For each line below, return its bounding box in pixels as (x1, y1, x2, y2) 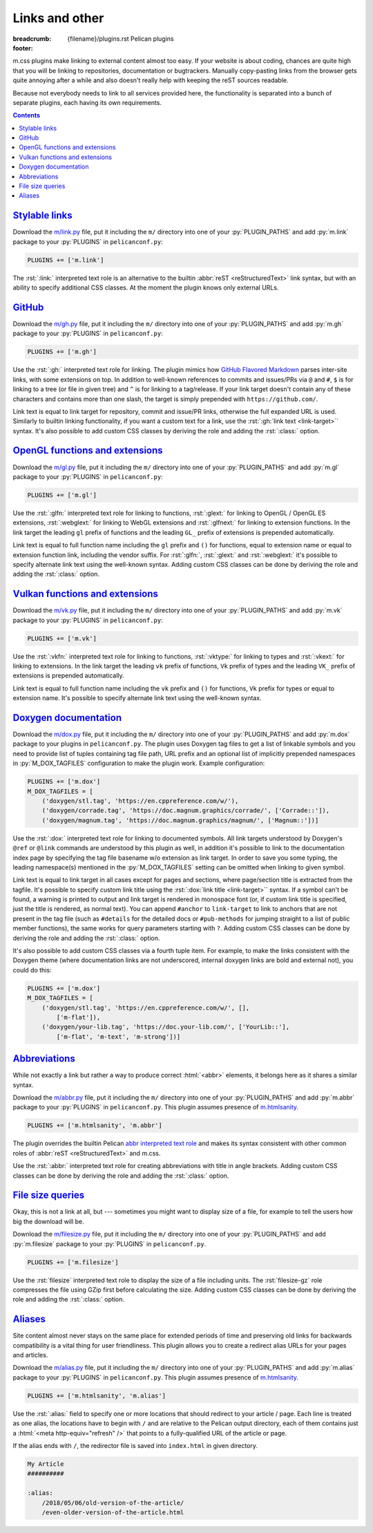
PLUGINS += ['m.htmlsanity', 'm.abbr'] (27, 1122, 162, 1129)
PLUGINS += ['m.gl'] (27, 491, 97, 499)
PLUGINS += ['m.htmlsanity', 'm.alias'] (27, 1391, 166, 1400)
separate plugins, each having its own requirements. (12, 98, 162, 106)
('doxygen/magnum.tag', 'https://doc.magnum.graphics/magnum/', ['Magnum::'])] (41, 816, 319, 824)
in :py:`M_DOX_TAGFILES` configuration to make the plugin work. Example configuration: (12, 759, 265, 767)
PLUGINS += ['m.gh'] (27, 348, 97, 356)
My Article (27, 1460, 64, 1468)
